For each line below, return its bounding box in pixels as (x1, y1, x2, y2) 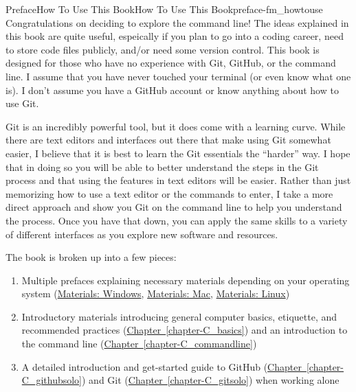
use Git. (5, 96, 39, 111)
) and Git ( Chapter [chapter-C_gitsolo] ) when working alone (82, 373, 340, 387)
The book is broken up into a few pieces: (5, 250, 177, 264)
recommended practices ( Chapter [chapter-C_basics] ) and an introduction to (21, 323, 348, 337)
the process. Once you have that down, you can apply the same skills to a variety (5, 213, 348, 227)
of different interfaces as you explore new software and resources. (5, 227, 278, 241)
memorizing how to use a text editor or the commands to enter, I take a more (5, 186, 333, 200)
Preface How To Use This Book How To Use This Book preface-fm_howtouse (5, 2, 323, 16)
